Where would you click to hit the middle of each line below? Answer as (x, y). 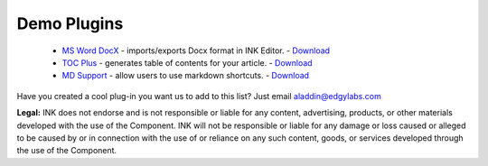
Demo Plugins (70, 23)
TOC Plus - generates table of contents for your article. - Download (187, 62)
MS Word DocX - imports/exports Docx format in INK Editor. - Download (196, 51)
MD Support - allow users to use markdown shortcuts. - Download (186, 76)
